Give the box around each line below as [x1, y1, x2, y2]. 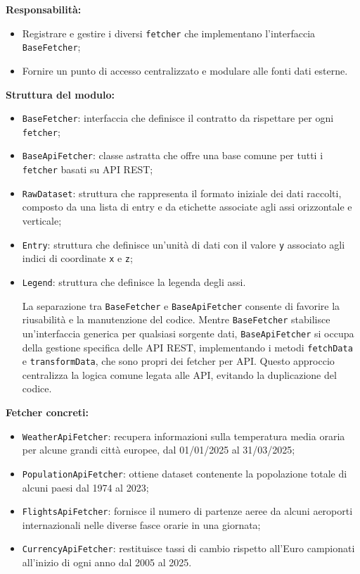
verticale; [22, 213, 62, 227]
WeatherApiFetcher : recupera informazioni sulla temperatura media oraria [22, 428, 345, 443]
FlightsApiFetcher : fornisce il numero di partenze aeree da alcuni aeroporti [22, 504, 353, 518]
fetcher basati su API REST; [22, 162, 153, 177]
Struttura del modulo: [6, 87, 115, 101]
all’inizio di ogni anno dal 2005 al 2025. [22, 555, 192, 569]
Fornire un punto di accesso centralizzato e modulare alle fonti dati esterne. [22, 63, 348, 77]
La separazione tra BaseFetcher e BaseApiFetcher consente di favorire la [22, 298, 340, 313]
